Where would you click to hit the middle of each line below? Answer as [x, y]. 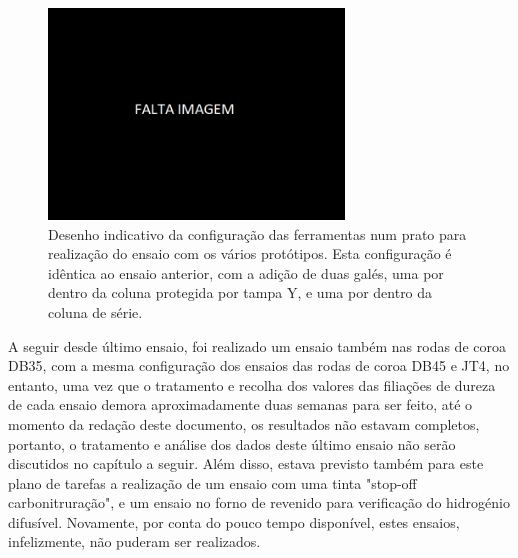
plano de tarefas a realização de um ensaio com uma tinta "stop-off [212, 482]
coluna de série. [95, 311]
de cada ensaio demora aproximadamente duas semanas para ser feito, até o [240, 404]
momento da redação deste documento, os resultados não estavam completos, [244, 423]
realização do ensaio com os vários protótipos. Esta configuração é [250, 253]
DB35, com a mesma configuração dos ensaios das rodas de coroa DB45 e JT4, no [259, 365]
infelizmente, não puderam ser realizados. [134, 541]
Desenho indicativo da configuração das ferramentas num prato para [257, 233]
